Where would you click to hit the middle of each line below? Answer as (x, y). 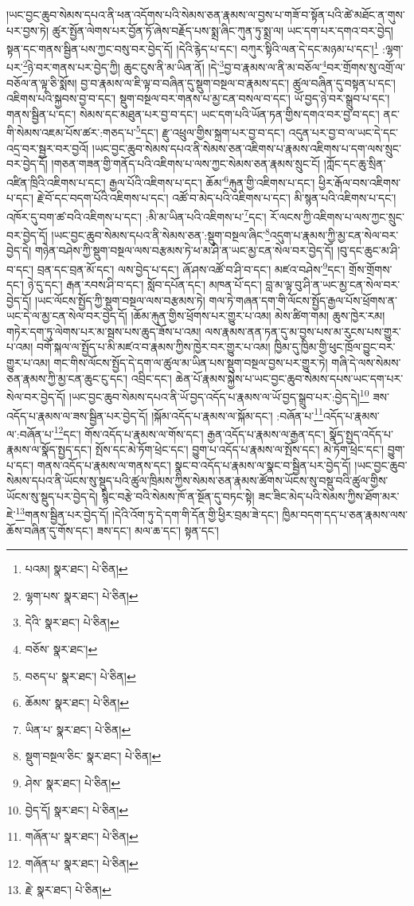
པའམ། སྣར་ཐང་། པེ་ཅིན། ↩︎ (76, 569)
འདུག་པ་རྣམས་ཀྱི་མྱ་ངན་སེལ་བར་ (334, 234)
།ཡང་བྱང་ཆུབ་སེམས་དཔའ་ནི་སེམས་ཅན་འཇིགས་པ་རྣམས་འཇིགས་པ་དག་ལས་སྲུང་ (246, 148)
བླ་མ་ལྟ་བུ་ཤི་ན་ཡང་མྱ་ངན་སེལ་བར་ (333, 285)
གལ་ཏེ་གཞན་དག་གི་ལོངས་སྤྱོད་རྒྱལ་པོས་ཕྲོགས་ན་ (303, 300)
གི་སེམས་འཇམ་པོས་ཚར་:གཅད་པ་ (71, 133)
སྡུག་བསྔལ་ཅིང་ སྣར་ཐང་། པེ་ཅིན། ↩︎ (93, 756)
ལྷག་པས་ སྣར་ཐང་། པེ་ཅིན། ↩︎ (82, 595)
